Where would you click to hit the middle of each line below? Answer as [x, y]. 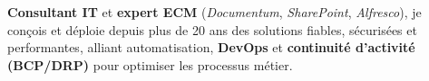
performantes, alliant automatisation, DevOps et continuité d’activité [211, 47]
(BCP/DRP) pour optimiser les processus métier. [150, 64]
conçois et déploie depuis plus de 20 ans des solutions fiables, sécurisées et [212, 29]
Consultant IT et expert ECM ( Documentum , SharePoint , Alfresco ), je [214, 12]
